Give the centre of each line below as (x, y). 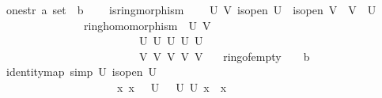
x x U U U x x (172, 87)
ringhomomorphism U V (147, 25)
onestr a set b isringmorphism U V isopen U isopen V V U (191, 9)
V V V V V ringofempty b (224, 56)
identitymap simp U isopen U (81, 72)
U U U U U (171, 41)
